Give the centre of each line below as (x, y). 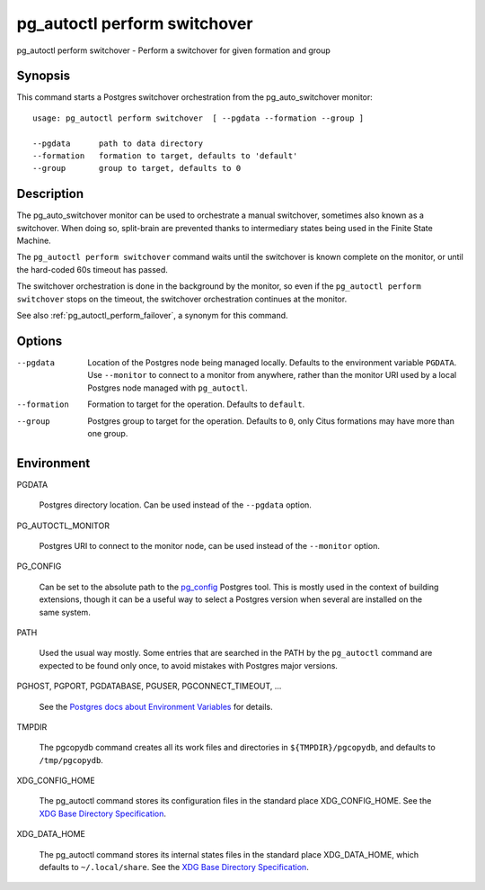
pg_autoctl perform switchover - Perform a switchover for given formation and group (174, 50)
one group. (108, 433)
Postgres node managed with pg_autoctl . (168, 388)
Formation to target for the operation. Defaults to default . (196, 404)
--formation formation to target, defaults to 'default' (165, 156)
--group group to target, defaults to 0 (137, 168)
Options (40, 341)
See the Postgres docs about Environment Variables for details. (156, 706)
